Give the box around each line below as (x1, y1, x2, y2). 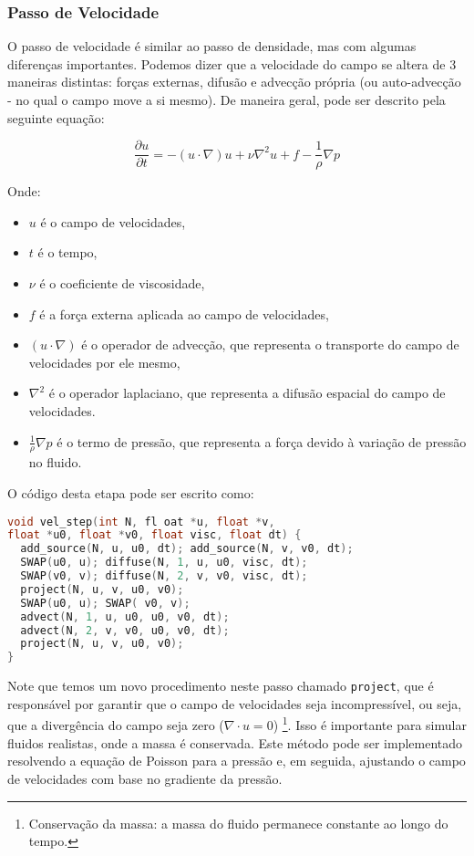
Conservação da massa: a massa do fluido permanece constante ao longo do (28, 813, 448, 832)
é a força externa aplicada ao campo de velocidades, (39, 304, 329, 323)
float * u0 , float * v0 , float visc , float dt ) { (7, 528, 302, 542)
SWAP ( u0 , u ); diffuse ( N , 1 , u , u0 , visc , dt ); (20, 556, 308, 569)
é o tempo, (37, 243, 98, 262)
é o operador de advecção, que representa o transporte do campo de (81, 335, 459, 354)
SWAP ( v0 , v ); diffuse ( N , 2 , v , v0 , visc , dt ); (20, 569, 308, 583)
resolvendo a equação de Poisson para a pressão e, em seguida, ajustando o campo (7, 751, 466, 770)
